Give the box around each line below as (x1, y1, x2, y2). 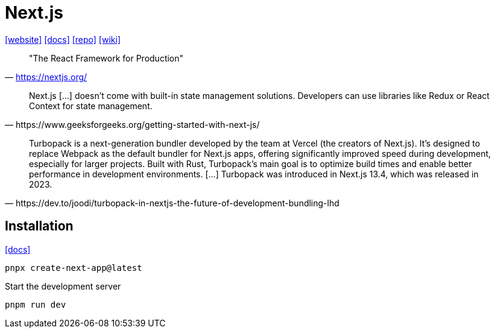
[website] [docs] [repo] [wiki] (5, 34, 121, 45)
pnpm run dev (5, 299, 66, 309)
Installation (5, 218, 74, 234)
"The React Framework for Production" (29, 52, 184, 63)
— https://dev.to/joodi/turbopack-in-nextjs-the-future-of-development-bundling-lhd (5, 197, 339, 208)
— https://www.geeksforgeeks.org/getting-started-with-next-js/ (5, 119, 260, 130)
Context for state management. (29, 100, 153, 111)
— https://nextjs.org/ (5, 71, 87, 82)
